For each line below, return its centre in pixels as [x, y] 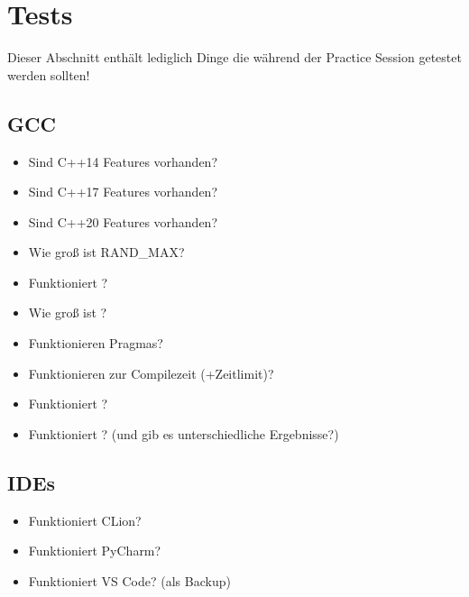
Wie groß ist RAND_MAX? [106, 252]
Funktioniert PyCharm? [95, 551]
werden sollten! [49, 74]
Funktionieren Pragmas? [96, 343]
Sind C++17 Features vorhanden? [123, 192]
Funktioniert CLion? [85, 520]
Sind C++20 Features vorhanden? [123, 221]
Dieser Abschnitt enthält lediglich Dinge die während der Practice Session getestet [234, 57]
